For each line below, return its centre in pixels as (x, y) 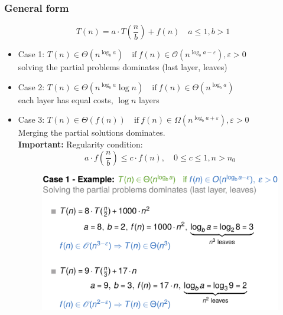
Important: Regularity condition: (80, 144)
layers (149, 99)
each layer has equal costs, (66, 99)
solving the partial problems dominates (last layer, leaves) (123, 67)
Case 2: (31, 86)
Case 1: (31, 54)
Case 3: (31, 119)
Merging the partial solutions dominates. (92, 132)
